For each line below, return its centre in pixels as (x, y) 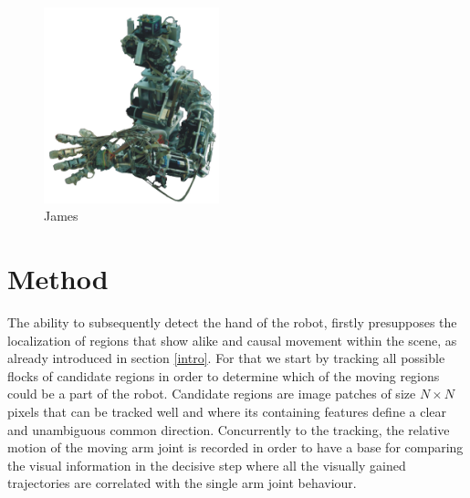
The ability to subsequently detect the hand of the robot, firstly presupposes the (232, 322)
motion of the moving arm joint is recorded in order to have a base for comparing (235, 447)
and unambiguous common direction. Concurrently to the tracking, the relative (229, 429)
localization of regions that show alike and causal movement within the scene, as (232, 340)
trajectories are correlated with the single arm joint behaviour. (182, 483)
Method (58, 278)
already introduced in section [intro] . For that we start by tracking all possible (226, 358)
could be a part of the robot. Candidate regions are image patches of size (212, 394)
